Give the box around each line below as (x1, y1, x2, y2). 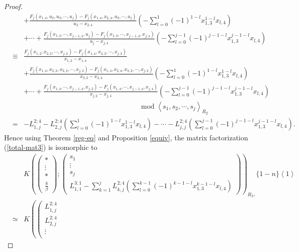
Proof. (4, 1, 23, 11)
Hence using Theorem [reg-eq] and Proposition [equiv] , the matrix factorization (4, 132, 248, 142)
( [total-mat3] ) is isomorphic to (4, 142, 98, 152)
